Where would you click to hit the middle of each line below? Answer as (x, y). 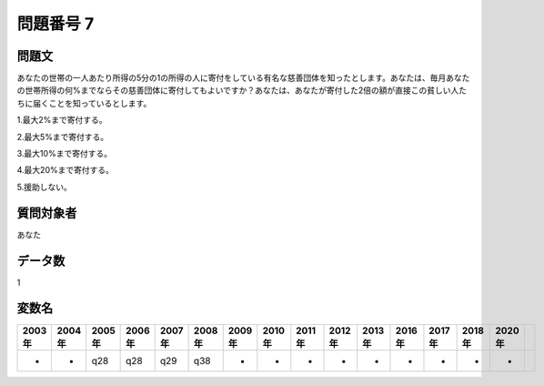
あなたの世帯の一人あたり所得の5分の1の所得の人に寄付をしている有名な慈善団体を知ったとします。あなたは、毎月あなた (243, 78)
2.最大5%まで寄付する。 (63, 137)
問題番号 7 (55, 24)
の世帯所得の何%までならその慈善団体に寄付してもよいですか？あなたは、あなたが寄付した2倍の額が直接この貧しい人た (242, 90)
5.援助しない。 (44, 187)
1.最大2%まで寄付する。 (62, 120)
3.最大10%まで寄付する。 (65, 154)
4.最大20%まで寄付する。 (65, 170)
